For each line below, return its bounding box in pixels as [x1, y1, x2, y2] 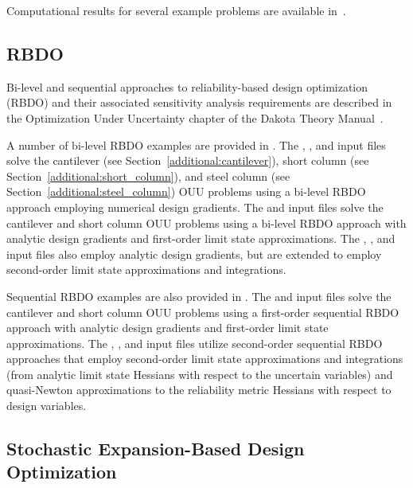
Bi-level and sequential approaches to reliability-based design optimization [6, 78, 368, 95]
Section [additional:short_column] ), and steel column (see [6, 167, 290, 184]
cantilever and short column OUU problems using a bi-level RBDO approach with [6, 214, 407, 231]
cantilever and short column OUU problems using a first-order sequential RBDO [6, 303, 399, 320]
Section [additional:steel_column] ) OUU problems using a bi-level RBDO [6, 183, 366, 200]
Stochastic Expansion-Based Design [6, 436, 305, 461]
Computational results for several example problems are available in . [6, 2, 346, 18]
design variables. [6, 397, 87, 414]
